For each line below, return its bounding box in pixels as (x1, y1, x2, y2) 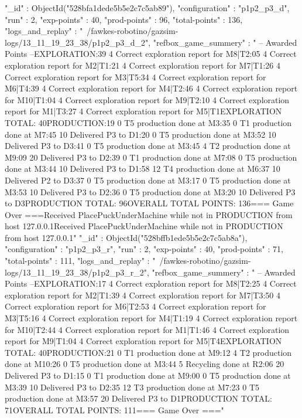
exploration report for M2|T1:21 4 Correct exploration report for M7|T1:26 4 (5, 59, 281, 71)
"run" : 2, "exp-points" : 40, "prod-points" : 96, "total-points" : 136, (5, 13, 243, 25)
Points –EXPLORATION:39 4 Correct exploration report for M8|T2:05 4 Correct (5, 47, 297, 60)
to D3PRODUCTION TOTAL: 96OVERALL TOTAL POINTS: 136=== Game (5, 197, 294, 209)
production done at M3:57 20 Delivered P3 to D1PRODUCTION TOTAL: (5, 392, 272, 405)
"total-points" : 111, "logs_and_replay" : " (5, 254, 156, 267)
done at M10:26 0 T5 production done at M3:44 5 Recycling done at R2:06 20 (5, 358, 284, 370)
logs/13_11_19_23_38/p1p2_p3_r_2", (5, 266, 149, 278)
